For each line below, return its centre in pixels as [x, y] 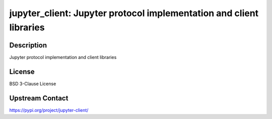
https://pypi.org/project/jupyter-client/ [49, 110]
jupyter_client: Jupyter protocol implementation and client [134, 13]
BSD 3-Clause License [33, 84]
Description [28, 45]
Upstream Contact [39, 98]
